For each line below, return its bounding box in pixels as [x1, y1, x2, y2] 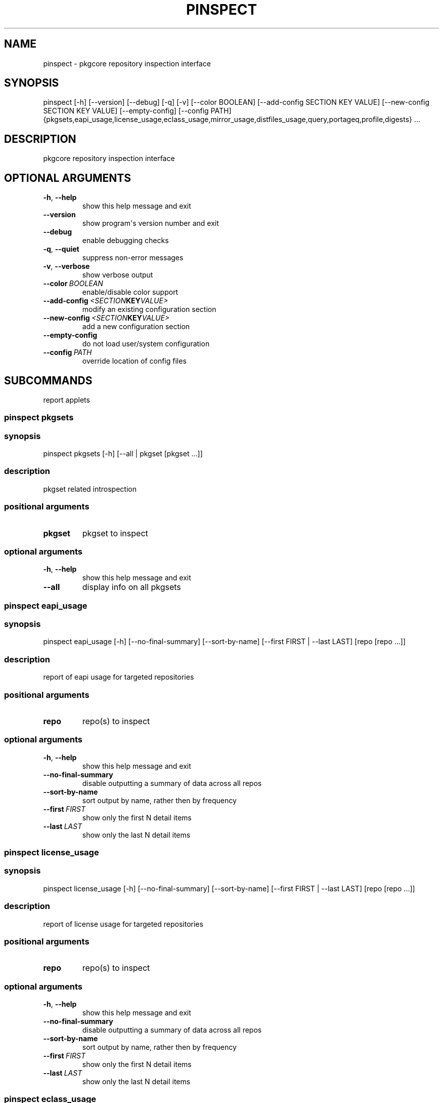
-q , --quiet [43, 245, 79, 254]
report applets [43, 395, 90, 404]
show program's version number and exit [82, 219, 219, 228]
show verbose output [82, 270, 153, 280]
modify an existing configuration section [82, 305, 216, 314]
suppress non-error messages [82, 253, 184, 262]
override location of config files [82, 357, 187, 366]
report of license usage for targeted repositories [43, 919, 203, 928]
